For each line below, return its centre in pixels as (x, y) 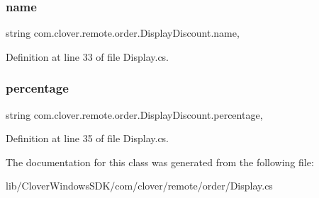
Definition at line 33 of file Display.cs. (88, 56)
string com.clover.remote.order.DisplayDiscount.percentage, (134, 114)
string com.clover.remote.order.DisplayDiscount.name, (123, 33)
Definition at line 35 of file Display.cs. (88, 138)
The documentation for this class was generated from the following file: (160, 162)
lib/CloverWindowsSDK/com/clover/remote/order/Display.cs (139, 186)
